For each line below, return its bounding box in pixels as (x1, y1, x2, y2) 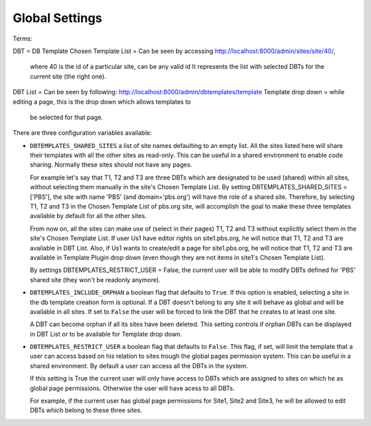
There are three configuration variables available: (12, 129, 153, 137)
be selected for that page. (30, 113, 103, 121)
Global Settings (12, 10, 102, 25)
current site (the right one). (30, 72, 106, 81)
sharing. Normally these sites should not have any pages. (30, 160, 192, 169)
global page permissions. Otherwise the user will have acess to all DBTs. (30, 384, 235, 392)
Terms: (12, 34, 33, 43)
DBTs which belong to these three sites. (30, 406, 142, 414)
